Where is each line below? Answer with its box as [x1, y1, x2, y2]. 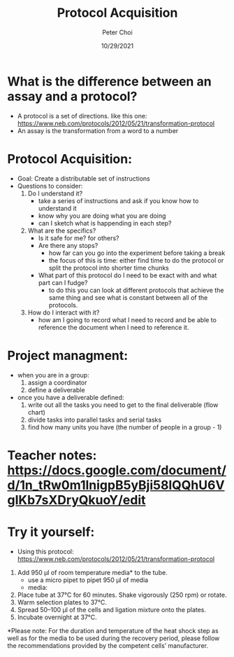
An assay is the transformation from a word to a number [17, 126, 179, 134]
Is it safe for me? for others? [38, 233, 120, 242]
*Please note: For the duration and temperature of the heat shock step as [7, 626, 219, 635]
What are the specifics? [27, 226, 96, 235]
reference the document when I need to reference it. [38, 323, 189, 331]
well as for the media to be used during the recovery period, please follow [7, 634, 220, 642]
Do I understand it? [27, 189, 83, 198]
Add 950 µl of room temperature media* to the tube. [17, 568, 168, 576]
